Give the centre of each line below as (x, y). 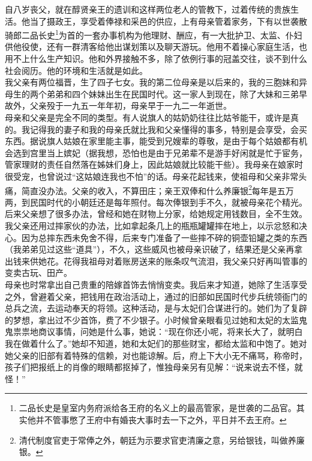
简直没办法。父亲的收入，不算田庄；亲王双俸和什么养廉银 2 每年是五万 (157, 189)
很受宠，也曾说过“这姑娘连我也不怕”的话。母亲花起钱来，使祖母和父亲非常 (152, 176)
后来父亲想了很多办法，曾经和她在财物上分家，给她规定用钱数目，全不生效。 (156, 214)
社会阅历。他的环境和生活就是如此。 (76, 70)
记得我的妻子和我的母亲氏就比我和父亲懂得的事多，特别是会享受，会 (164, 129)
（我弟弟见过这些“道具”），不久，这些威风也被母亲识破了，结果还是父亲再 (150, 249)
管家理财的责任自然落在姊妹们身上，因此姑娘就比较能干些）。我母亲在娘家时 (154, 164)
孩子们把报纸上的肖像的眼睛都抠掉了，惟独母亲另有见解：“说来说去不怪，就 (154, 367)
